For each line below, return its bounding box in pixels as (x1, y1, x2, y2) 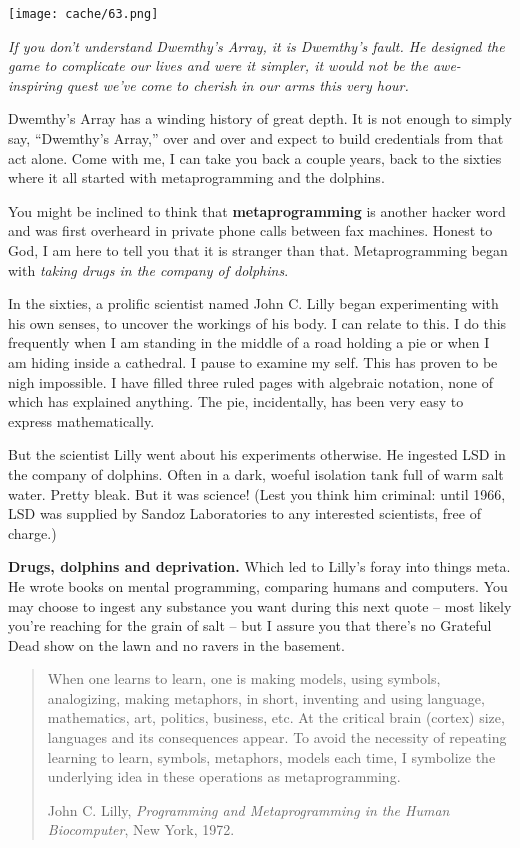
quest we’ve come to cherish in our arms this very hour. (66, 74, 409, 95)
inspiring (8, 74, 62, 95)
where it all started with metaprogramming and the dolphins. (8, 167, 385, 188)
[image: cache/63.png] (8, 7, 159, 21)
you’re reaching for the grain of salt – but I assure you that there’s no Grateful (8, 615, 492, 636)
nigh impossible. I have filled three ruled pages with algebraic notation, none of (8, 371, 493, 392)
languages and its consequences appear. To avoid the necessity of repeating (47, 727, 507, 748)
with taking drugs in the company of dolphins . (8, 259, 289, 280)
